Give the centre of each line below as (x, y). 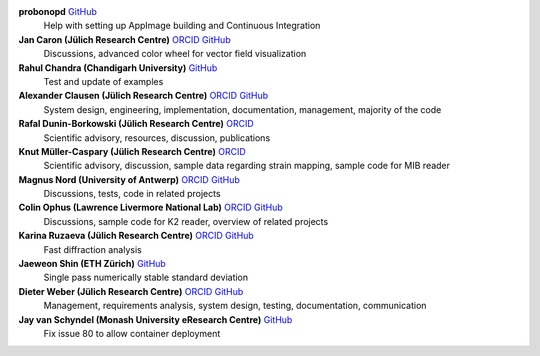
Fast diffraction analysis (92, 249)
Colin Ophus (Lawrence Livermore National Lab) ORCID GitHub (151, 207)
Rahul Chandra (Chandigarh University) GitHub (118, 67)
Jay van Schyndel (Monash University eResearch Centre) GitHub (155, 319)
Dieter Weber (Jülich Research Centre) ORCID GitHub (131, 291)
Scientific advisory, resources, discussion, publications (157, 137)
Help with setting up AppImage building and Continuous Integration (182, 26)
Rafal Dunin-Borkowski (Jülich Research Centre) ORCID (136, 124)
